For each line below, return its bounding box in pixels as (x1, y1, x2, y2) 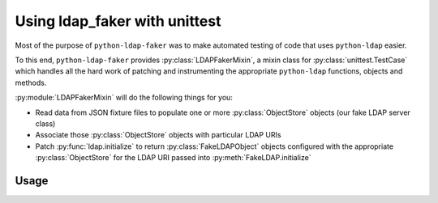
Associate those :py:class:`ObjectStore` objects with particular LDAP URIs (35, 130, 281, 140)
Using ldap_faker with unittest (15, 12, 221, 30)
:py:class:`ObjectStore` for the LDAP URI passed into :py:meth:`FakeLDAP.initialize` (35, 153, 311, 163)
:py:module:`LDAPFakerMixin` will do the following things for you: (15, 93, 233, 103)
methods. (15, 78, 47, 87)
